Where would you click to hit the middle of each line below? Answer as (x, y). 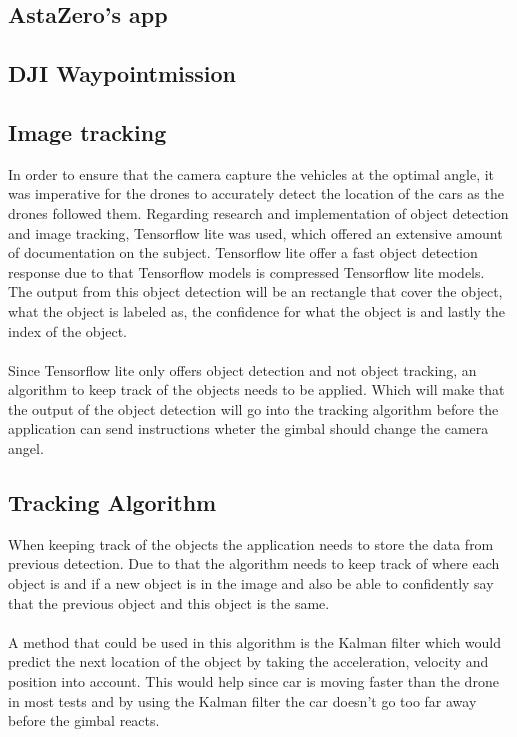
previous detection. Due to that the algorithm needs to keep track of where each (254, 563)
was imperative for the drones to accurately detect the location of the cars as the (256, 193)
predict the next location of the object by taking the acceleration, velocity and (248, 661)
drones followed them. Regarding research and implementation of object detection (258, 212)
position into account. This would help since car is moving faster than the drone (253, 681)
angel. (26, 448)
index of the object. (68, 330)
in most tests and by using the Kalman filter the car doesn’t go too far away (242, 700)
